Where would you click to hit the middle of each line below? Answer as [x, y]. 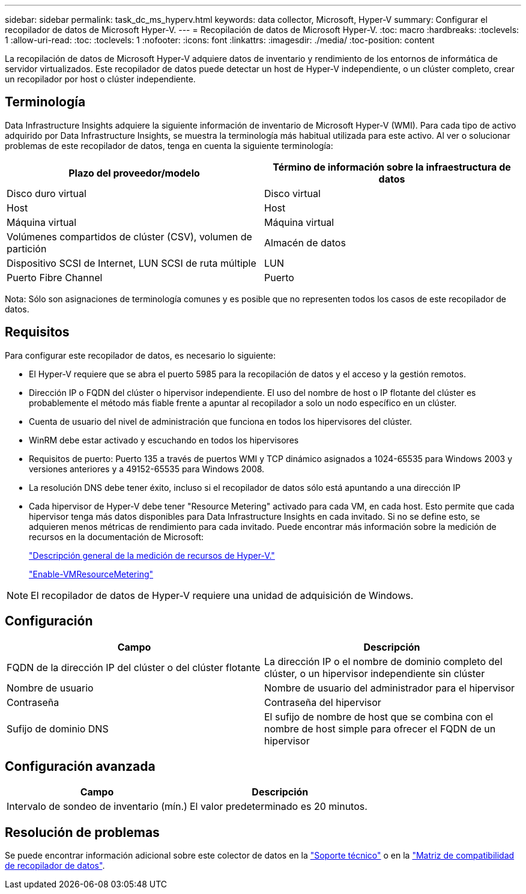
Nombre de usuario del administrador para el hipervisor [390, 688]
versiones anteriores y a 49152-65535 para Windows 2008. [147, 469]
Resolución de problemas [82, 832]
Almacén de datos [305, 242]
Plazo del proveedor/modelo [134, 173]
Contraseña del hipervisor [323, 702]
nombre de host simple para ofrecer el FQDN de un [380, 728]
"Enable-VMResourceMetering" [91, 574]
